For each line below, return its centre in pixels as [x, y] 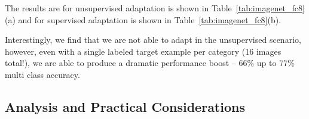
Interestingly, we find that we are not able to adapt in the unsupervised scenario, [153, 40]
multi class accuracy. [42, 74]
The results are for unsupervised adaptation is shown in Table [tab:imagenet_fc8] [155, 8]
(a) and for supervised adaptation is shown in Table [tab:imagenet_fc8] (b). [143, 19]
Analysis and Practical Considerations [125, 106]
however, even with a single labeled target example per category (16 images [143, 51]
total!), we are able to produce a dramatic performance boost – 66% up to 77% [150, 63]
